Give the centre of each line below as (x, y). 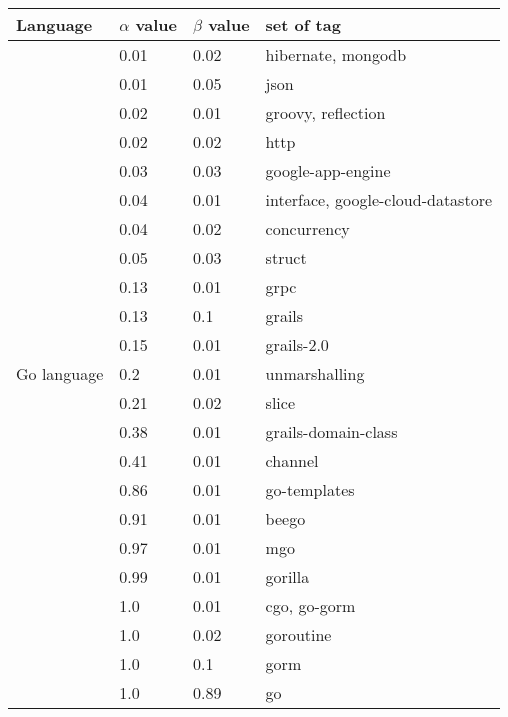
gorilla (287, 576)
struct (286, 257)
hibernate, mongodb (336, 54)
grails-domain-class (331, 431)
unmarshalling (315, 373)
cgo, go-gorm (310, 605)
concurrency (307, 228)
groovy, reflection (325, 112)
